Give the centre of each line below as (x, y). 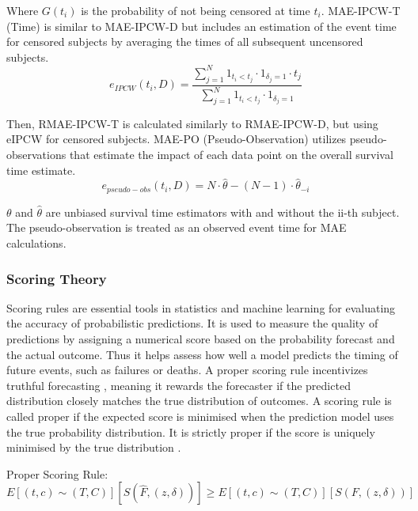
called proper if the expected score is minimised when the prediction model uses (200, 416)
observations (36, 155)
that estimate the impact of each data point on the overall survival (231, 155)
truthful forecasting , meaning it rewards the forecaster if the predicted (179, 385)
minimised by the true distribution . (94, 447)
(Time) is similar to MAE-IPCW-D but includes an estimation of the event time (201, 26)
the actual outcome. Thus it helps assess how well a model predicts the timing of (202, 354)
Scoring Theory (57, 278)
